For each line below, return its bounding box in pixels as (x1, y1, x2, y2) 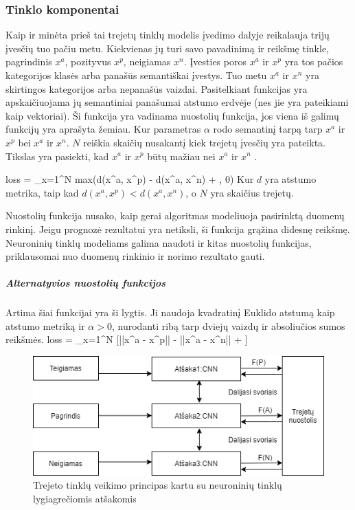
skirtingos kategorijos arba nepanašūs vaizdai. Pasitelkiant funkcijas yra (5, 81, 308, 96)
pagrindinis (5, 54, 52, 69)
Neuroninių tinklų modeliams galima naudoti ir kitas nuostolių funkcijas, (5, 235, 312, 250)
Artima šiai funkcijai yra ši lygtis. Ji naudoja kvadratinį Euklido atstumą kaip (5, 305, 335, 320)
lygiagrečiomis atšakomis (33, 491, 137, 505)
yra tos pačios (284, 54, 343, 69)
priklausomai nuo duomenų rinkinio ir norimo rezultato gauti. (5, 249, 265, 263)
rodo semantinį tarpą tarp (213, 122, 323, 136)
